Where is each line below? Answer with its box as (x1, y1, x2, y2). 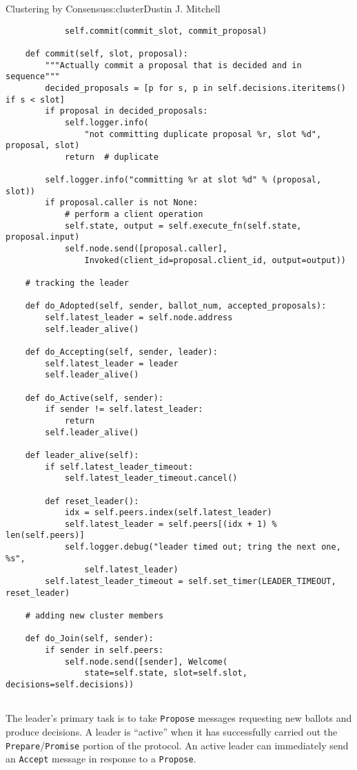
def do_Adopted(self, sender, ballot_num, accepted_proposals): (25, 301, 327, 311)
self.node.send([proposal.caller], (64, 244, 228, 254)
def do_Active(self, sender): (25, 393, 164, 403)
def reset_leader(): (45, 496, 139, 506)
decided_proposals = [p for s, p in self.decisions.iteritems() (45, 83, 346, 93)
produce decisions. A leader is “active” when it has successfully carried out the (6, 724, 338, 738)
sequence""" (6, 72, 60, 82)
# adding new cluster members (25, 611, 164, 621)
